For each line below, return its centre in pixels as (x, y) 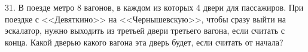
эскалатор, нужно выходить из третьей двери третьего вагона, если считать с (145, 30)
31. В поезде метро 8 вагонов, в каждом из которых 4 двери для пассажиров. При (154, 7)
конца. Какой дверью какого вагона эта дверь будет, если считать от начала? (144, 42)
